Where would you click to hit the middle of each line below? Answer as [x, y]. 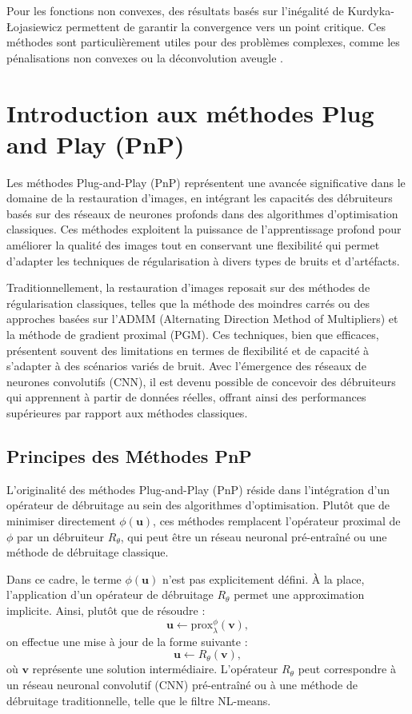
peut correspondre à [347, 669]
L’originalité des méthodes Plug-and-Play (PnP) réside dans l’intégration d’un [198, 489]
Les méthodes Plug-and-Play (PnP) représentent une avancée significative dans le [206, 182]
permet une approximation [299, 594]
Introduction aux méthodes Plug [190, 112]
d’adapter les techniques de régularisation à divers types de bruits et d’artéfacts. [203, 260]
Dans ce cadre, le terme [64, 578]
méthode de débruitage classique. [88, 552]
